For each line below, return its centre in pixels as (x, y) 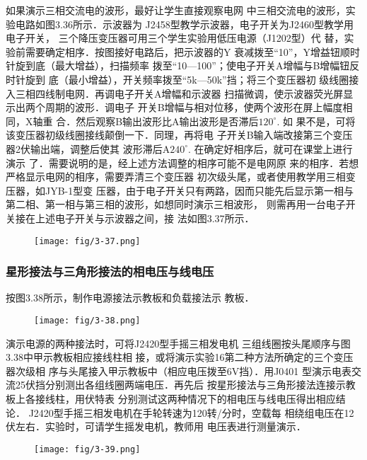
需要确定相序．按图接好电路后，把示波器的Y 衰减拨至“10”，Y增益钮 (182, 51)
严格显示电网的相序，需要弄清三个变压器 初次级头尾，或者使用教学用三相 (176, 177)
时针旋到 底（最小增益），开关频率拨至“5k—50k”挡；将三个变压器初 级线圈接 (182, 79)
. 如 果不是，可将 (316, 121)
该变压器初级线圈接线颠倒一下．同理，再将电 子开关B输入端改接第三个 (169, 135)
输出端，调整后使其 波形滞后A (100, 148)
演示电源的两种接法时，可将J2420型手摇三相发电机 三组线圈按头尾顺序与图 (178, 343)
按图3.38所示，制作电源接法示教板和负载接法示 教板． (130, 298)
